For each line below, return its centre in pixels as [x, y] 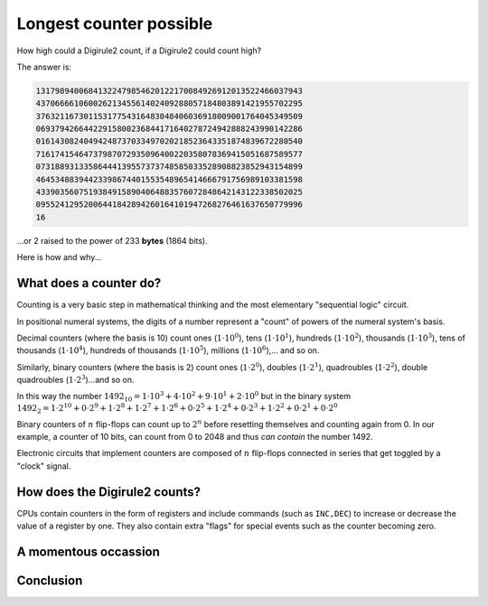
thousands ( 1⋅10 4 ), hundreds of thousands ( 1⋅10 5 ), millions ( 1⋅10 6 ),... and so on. [168, 350]
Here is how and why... [59, 257]
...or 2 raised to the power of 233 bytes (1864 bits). [112, 240]
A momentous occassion [88, 551]
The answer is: [44, 67]
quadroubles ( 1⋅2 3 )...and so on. [75, 379]
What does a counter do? [89, 283]
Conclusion [50, 580]
